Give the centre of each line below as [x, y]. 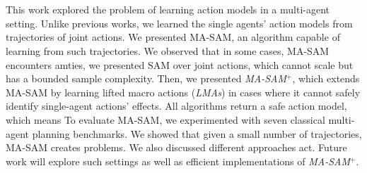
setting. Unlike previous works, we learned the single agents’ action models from [179, 23]
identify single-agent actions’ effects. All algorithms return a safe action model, [176, 106]
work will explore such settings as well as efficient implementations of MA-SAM [178, 161]
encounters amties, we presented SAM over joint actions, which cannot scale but [180, 64]
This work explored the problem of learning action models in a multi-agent [168, 9]
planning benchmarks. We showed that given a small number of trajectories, [197, 133]
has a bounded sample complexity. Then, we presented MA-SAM [146, 78]
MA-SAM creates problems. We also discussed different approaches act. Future [176, 147]
